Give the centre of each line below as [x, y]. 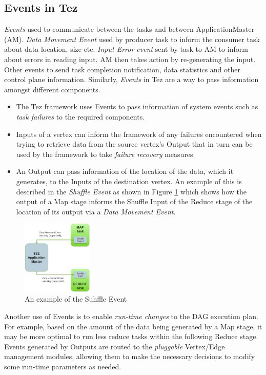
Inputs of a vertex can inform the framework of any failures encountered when [139, 134]
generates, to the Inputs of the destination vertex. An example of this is [129, 181]
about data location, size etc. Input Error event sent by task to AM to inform [126, 49]
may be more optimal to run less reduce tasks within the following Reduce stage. [131, 336]
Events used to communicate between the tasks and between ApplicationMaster [129, 29]
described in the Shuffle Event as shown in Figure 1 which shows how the [131, 191]
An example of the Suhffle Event [76, 299]
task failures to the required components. [80, 116]
